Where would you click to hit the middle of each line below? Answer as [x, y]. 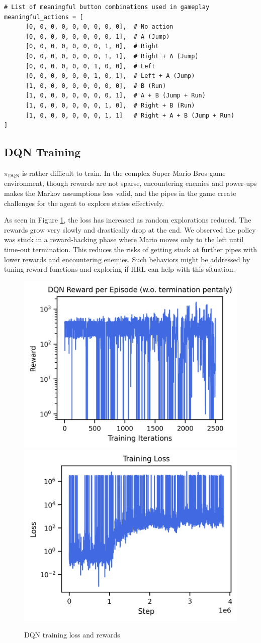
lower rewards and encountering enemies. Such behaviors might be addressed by [127, 259]
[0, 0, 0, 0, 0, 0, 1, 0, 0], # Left [90, 66]
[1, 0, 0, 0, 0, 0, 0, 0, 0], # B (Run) [96, 86]
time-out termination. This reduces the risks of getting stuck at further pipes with [131, 249]
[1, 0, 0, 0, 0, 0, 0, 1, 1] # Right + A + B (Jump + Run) [130, 115]
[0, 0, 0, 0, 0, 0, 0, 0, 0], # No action [99, 27]
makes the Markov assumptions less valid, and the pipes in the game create [120, 193]
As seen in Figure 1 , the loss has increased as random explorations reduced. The [128, 220]
